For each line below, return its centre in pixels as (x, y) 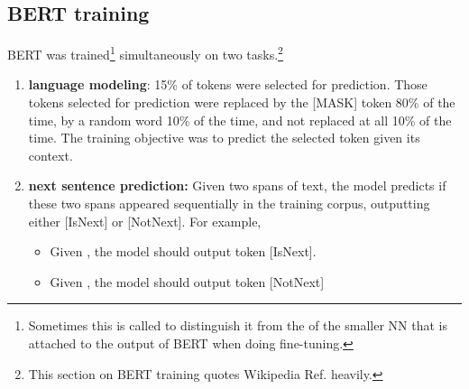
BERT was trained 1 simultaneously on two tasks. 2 (145, 53)
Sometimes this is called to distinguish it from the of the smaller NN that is (238, 325)
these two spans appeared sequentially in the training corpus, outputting (229, 204)
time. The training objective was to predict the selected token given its (224, 138)
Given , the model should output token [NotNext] (187, 281)
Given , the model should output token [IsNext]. (183, 251)
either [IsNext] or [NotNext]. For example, (145, 221)
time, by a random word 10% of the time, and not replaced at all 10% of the (240, 120)
